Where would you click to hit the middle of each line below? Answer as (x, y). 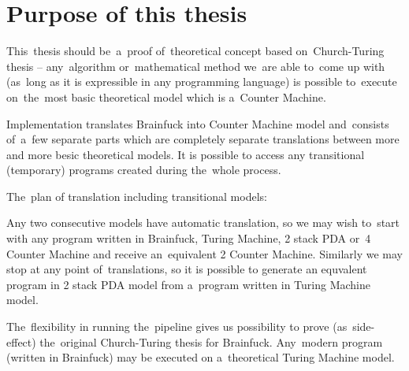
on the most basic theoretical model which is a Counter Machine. (166, 96)
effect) (21, 341)
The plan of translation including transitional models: (137, 196)
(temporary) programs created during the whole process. (144, 170)
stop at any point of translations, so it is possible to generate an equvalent (187, 269)
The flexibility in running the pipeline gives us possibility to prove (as (177, 326)
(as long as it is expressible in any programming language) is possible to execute (202, 82)
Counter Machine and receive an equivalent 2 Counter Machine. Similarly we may (204, 253)
